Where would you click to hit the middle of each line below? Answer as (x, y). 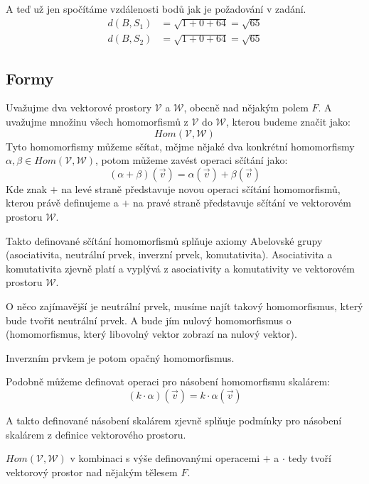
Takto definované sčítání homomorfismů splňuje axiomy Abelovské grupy (164, 240)
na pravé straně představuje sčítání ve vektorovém (242, 203)
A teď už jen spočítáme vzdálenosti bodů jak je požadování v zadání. (156, 9)
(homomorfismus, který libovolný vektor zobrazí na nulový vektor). (151, 334)
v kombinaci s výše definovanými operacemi (165, 458)
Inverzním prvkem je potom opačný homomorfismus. (120, 357)
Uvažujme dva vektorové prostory (79, 108)
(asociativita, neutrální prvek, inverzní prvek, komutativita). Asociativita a (169, 254)
